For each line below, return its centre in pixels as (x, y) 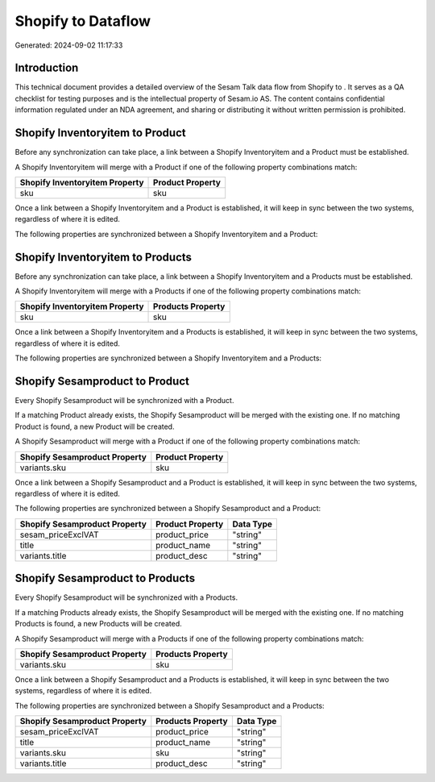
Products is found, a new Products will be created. (98, 624)
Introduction (47, 68)
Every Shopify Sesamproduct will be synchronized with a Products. (126, 597)
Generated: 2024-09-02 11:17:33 (69, 45)
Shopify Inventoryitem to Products (104, 257)
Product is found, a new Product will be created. (95, 426)
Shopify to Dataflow (83, 21)
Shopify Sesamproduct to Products (105, 578)
